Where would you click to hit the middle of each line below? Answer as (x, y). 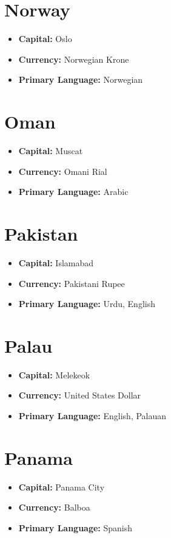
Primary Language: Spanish (75, 527)
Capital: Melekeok (54, 374)
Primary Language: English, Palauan (92, 416)
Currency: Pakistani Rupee (72, 283)
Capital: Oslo (45, 39)
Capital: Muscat (51, 151)
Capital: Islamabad (56, 262)
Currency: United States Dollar (80, 395)
